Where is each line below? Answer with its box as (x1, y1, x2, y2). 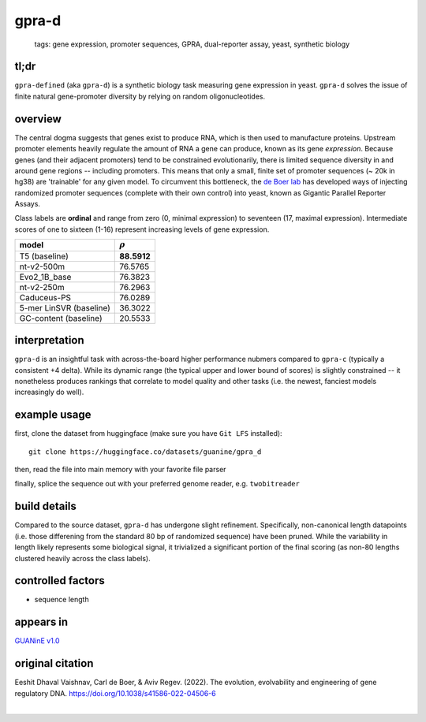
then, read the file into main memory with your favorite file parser (14, 465, 226, 475)
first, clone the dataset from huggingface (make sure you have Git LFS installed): (14, 429, 283, 438)
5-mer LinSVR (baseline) (19, 302, 110, 313)
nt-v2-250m (19, 281, 65, 292)
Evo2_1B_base (19, 271, 72, 282)
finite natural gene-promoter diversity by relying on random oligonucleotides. (14, 91, 266, 101)
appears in (14, 616, 69, 629)
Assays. (14, 199, 41, 209)
